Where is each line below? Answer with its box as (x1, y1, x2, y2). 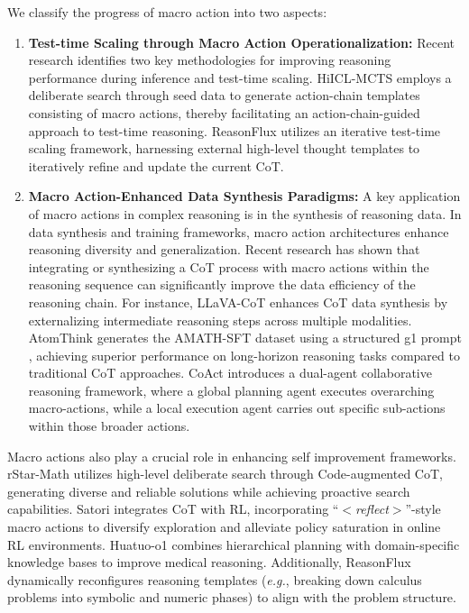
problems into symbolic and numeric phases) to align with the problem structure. (7, 588, 456, 607)
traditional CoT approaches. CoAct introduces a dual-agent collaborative (28, 363, 432, 382)
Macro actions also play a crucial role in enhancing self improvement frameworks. (7, 446, 456, 465)
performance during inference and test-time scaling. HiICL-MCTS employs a (28, 68, 452, 87)
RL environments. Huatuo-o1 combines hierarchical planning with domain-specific (7, 535, 460, 554)
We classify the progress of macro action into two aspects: (7, 3, 327, 21)
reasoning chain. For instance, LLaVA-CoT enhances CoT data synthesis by (28, 292, 448, 311)
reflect (355, 499, 389, 518)
